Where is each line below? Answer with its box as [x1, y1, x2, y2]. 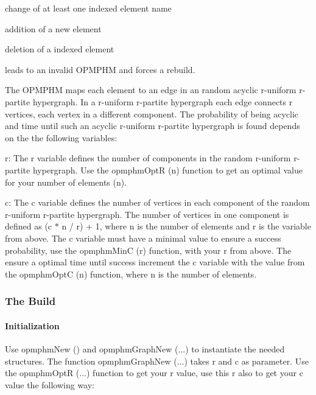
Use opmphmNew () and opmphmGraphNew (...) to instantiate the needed [5, 342, 285, 355]
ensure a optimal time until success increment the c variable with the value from [5, 256, 305, 268]
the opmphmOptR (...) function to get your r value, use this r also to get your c [5, 366, 303, 379]
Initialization [5, 319, 60, 332]
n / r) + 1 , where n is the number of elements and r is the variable [61, 220, 311, 232]
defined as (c [5, 220, 52, 232]
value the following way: [5, 378, 94, 391]
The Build [5, 293, 56, 309]
